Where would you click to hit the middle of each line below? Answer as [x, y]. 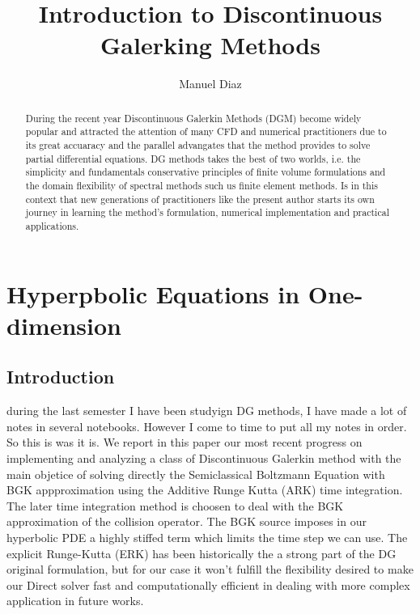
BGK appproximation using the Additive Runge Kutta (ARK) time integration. [205, 490]
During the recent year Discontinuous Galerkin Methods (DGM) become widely [193, 118]
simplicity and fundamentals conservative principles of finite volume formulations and [206, 172]
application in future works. [75, 601]
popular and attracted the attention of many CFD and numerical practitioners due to [206, 131]
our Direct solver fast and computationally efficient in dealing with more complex [208, 584]
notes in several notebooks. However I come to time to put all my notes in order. [207, 426]
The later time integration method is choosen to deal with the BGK [175, 505]
